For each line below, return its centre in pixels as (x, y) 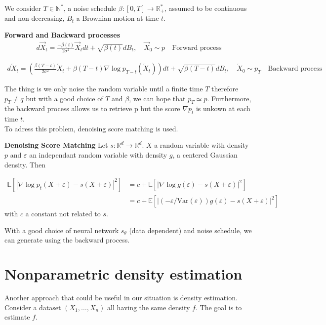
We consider (23, 8)
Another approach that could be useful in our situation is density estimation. (121, 298)
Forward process (197, 48)
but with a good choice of (64, 98)
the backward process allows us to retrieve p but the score (92, 108)
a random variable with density (202, 145)
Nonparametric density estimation (123, 274)
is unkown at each (223, 108)
